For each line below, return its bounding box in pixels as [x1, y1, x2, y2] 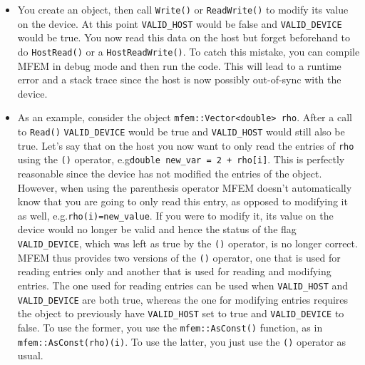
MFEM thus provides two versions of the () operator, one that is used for [17, 250, 341, 264]
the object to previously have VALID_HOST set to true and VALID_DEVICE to [17, 306, 344, 321]
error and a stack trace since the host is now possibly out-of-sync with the [17, 72, 341, 87]
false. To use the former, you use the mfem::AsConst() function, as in [17, 319, 323, 334]
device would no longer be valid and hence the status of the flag [17, 222, 297, 237]
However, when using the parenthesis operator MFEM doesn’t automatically [17, 180, 352, 195]
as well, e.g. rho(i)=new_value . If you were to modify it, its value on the [17, 207, 334, 222]
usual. [17, 348, 43, 363]
